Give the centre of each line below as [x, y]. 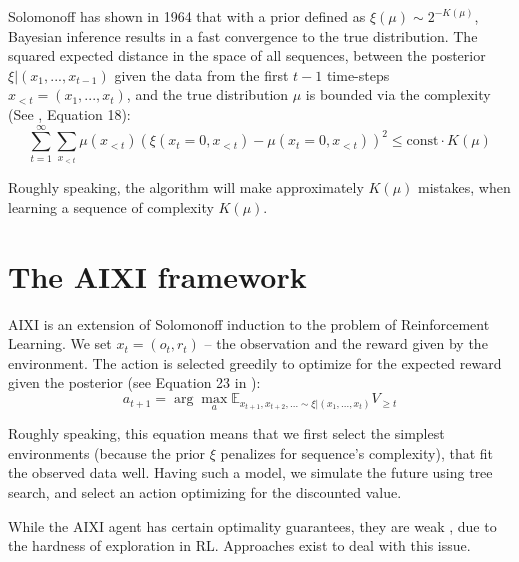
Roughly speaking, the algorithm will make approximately [186, 187]
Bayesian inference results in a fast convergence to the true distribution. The [243, 35]
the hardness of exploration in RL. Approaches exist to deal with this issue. [239, 545]
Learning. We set [60, 343]
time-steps [358, 74]
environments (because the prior [107, 452]
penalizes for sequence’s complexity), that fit [357, 452]
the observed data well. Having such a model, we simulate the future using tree [250, 472]
